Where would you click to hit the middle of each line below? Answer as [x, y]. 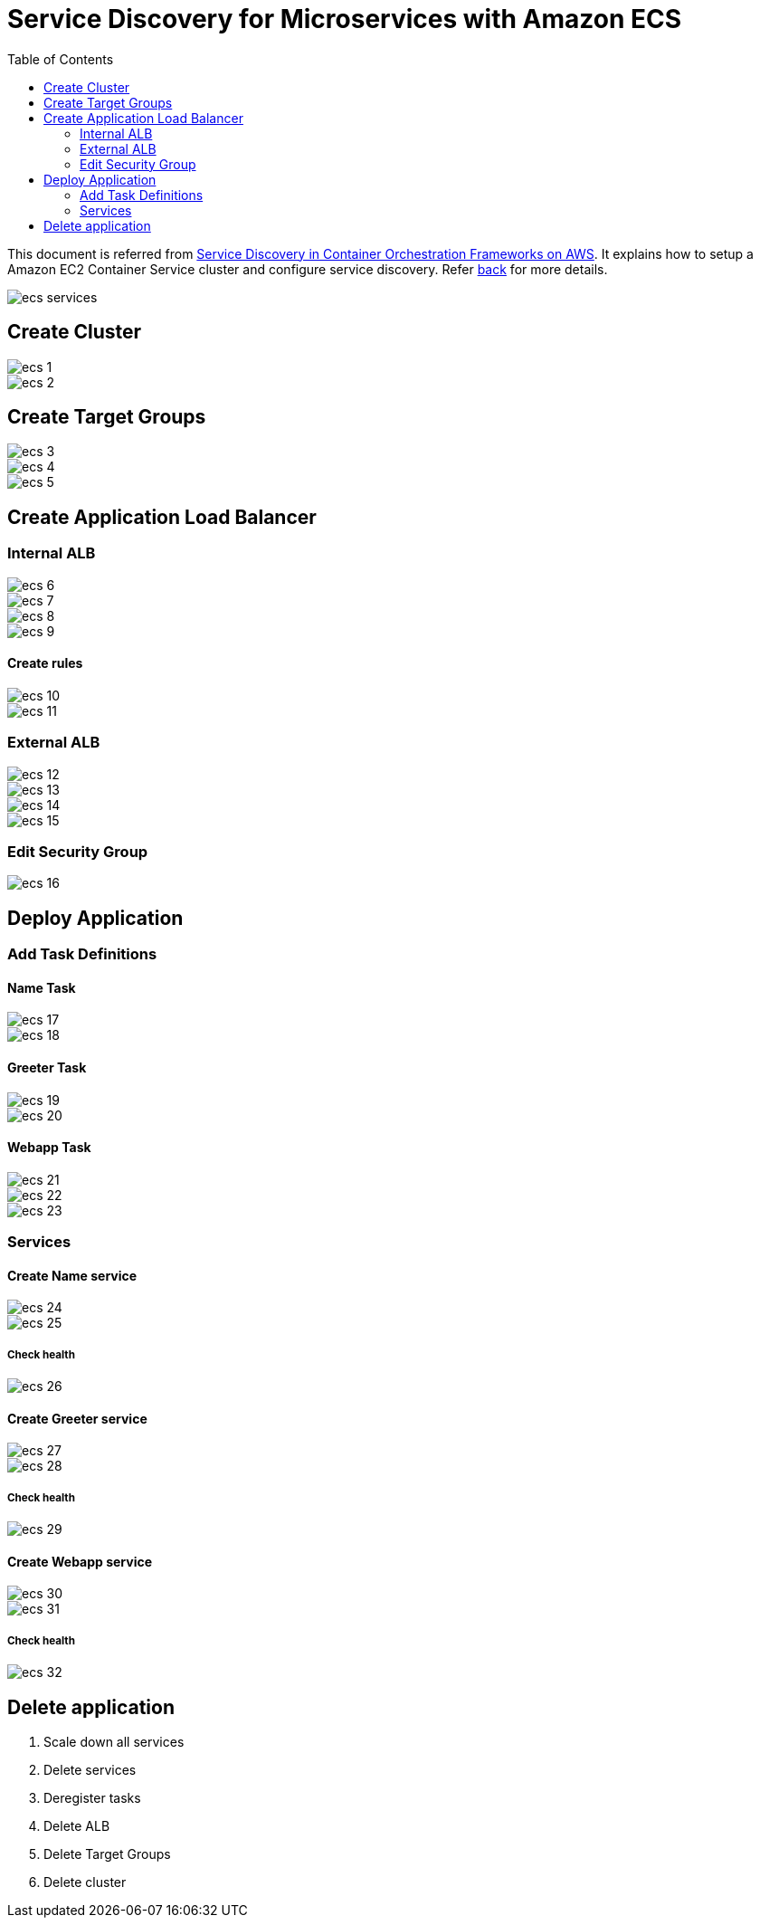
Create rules [45, 663]
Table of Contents [61, 59]
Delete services [90, 1770]
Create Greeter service [77, 1418]
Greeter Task [47, 1068]
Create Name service [72, 1275]
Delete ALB [77, 1826]
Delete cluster [85, 1882]
